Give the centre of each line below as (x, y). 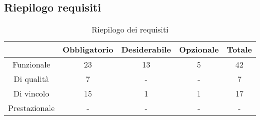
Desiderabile (146, 49)
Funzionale (31, 64)
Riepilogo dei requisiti (130, 29)
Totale (239, 49)
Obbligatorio (88, 49)
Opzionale (199, 49)
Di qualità (31, 79)
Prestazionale (31, 108)
